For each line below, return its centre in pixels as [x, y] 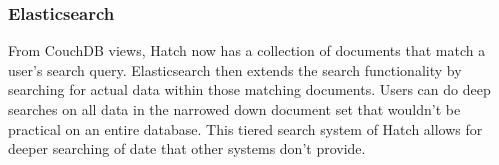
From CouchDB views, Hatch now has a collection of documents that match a [247, 50]
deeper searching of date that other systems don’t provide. [187, 148]
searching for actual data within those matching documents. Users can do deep [249, 89]
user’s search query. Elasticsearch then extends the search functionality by [235, 69]
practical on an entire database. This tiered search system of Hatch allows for [245, 128]
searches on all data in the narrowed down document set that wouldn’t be [234, 109]
